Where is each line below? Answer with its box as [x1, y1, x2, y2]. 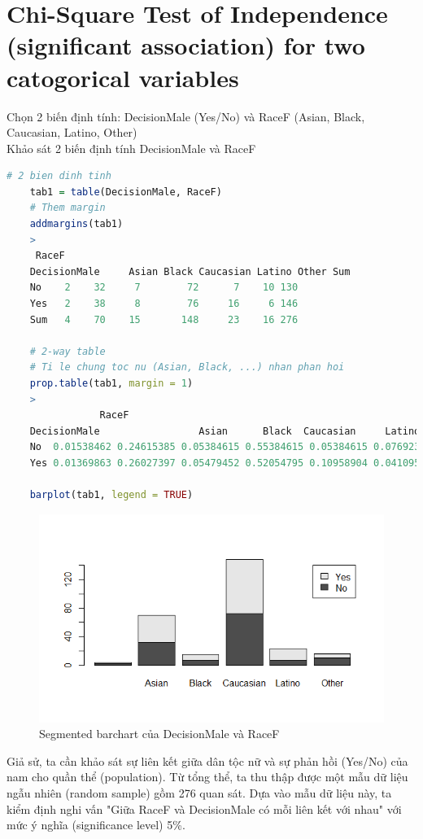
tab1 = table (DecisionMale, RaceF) [29, 186, 222, 198]
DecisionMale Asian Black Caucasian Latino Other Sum [29, 265, 351, 277]
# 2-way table [29, 345, 106, 357]
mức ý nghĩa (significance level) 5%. [7, 816, 185, 833]
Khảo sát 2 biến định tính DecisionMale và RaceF [7, 139, 256, 156]
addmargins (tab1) [29, 218, 124, 230]
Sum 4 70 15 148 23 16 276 [29, 313, 299, 326]
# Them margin [29, 202, 106, 214]
